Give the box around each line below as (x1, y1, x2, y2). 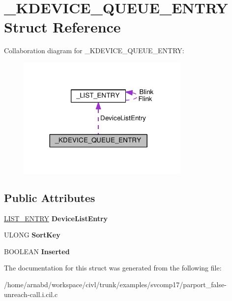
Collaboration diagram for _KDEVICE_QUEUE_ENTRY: (4, 45, 184, 56)
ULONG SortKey (4, 230, 60, 240)
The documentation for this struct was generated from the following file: (4, 263, 222, 273)
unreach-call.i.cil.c (4, 289, 58, 299)
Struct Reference (4, 17, 121, 37)
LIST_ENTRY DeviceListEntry (4, 213, 108, 223)
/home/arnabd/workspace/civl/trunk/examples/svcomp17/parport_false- (4, 279, 227, 289)
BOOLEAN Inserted (4, 246, 70, 256)
